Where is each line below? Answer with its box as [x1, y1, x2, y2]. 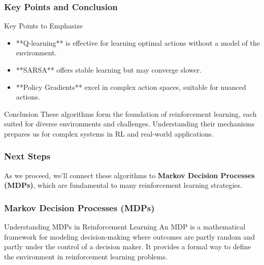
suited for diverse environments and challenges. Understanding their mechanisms [4, 118, 255, 129]
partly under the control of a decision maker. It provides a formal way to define [4, 241, 251, 252]
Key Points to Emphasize [4, 20, 83, 31]
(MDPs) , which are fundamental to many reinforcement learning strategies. [4, 180, 242, 190]
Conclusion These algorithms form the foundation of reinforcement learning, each [4, 108, 257, 119]
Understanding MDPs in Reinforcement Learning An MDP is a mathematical [4, 221, 246, 232]
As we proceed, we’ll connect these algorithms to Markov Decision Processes [4, 170, 255, 180]
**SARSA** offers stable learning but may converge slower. [16, 64, 202, 75]
